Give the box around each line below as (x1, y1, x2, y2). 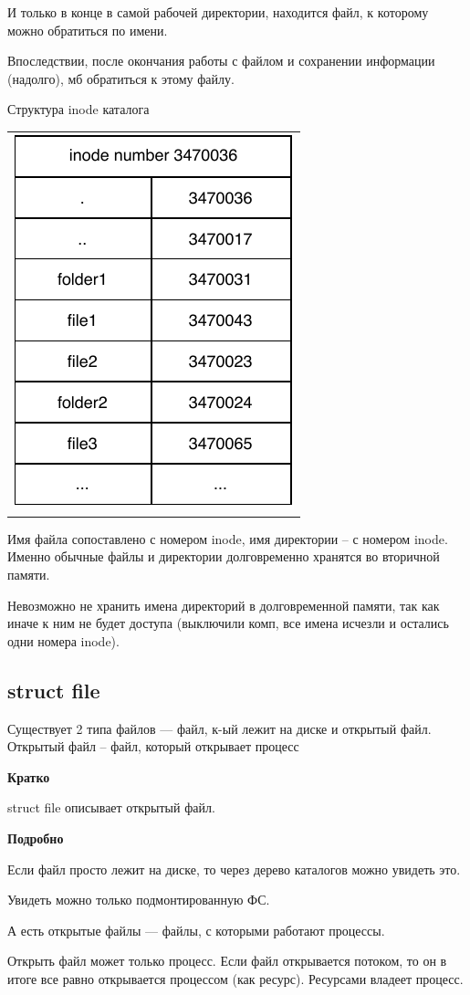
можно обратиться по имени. (7, 20, 168, 39)
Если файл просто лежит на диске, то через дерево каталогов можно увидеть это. (7, 859, 461, 878)
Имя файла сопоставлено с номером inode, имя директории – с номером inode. (7, 529, 448, 548)
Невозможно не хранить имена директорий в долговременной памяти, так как (7, 595, 440, 614)
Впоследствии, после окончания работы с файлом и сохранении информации (7, 51, 435, 70)
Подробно (7, 828, 64, 847)
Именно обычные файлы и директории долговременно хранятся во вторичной (7, 547, 440, 566)
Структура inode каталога (7, 99, 150, 119)
